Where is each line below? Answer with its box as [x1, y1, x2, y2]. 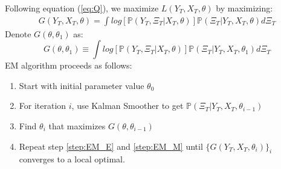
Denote [5, 27, 31, 40]
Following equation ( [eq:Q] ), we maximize [5, 2, 159, 14]
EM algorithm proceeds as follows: [5, 59, 132, 72]
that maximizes [48, 120, 106, 132]
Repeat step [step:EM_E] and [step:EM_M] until [19, 140, 203, 152]
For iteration [19, 99, 66, 112]
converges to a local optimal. [19, 153, 125, 165]
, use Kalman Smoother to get [71, 99, 184, 112]
